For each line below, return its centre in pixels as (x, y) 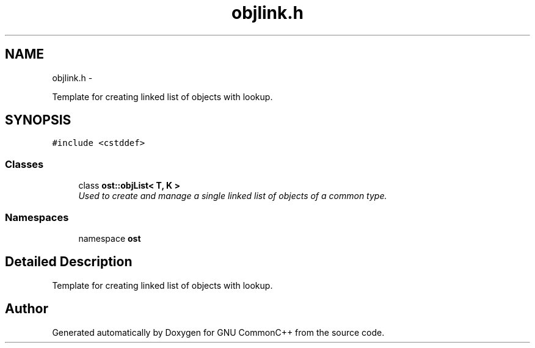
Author (27, 309)
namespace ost (110, 238)
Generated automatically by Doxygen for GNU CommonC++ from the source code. (218, 332)
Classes (24, 164)
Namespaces (37, 217)
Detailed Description (69, 262)
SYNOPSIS (38, 120)
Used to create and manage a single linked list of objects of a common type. (233, 196)
